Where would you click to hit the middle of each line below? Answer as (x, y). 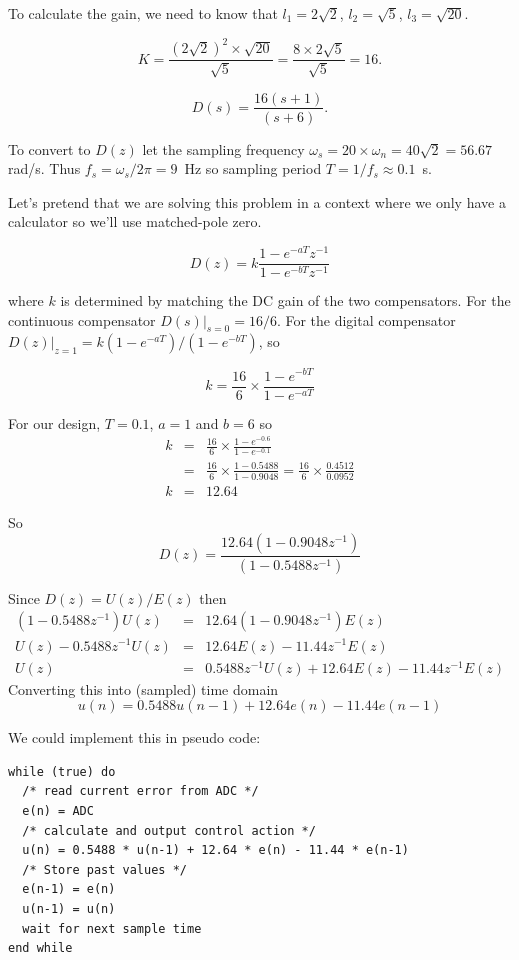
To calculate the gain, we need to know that (143, 13)
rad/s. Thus (44, 168)
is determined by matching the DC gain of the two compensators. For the (285, 300)
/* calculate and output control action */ (169, 830)
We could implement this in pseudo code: (134, 737)
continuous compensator (82, 319)
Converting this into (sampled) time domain (143, 688)
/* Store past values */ (104, 869)
